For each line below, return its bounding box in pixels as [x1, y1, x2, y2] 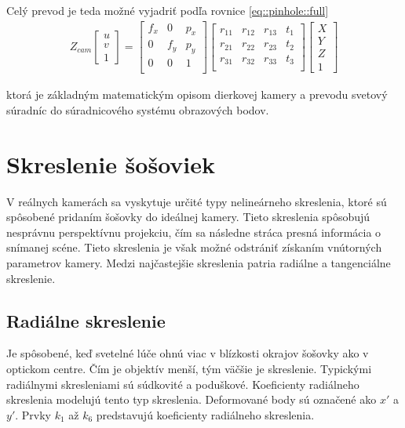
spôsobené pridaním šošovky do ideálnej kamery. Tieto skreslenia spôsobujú [6, 209, 370, 225]
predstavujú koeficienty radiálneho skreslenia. [96, 406, 315, 423]
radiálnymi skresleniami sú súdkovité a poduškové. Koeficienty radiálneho [6, 375, 359, 392]
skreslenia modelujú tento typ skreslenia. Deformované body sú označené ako [6, 391, 377, 408]
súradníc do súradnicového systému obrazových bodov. [6, 101, 269, 118]
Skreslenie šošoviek [6, 147, 216, 180]
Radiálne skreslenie [6, 308, 166, 332]
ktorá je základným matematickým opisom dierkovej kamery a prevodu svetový [6, 86, 388, 103]
